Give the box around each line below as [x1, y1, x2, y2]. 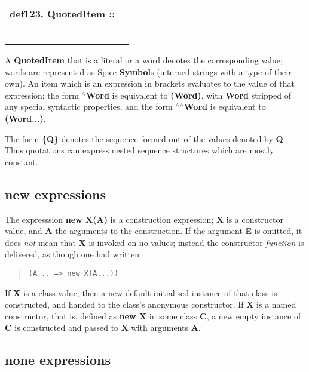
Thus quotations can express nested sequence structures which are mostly [5, 144, 274, 156]
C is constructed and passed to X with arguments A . [5, 321, 201, 334]
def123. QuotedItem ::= [10, 7, 124, 20]
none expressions [5, 351, 111, 369]
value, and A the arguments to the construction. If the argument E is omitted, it [5, 225, 302, 237]
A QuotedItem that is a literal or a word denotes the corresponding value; [5, 54, 283, 66]
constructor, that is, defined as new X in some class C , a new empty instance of [5, 309, 301, 322]
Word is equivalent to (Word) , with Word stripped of [85, 88, 291, 101]
